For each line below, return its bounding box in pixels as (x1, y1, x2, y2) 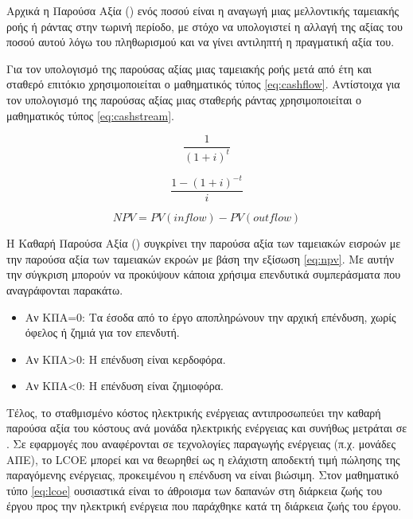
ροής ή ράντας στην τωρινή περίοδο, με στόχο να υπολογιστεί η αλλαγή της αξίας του (6, 18, 403, 34)
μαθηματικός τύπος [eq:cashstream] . (6, 107, 174, 123)
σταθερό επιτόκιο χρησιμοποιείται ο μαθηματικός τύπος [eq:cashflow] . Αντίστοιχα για (6, 76, 400, 92)
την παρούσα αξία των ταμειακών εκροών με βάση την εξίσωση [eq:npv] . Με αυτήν (6, 250, 395, 267)
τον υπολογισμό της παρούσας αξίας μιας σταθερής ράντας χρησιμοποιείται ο (6, 91, 361, 107)
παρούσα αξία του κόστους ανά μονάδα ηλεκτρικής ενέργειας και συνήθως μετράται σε (6, 419, 407, 436)
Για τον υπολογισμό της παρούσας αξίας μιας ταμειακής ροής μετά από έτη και (6, 60, 372, 76)
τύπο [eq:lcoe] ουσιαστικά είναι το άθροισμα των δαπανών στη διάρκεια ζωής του (6, 482, 383, 498)
